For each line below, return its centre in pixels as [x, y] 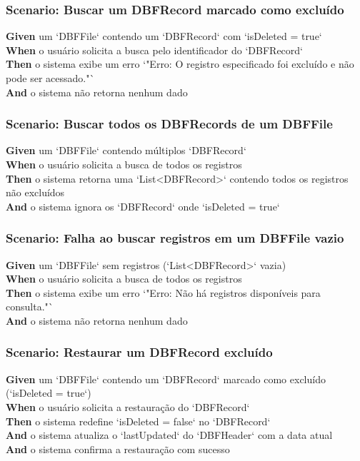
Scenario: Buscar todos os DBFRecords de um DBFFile [169, 124]
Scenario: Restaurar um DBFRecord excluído [139, 352]
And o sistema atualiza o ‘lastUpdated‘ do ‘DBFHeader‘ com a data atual [169, 435]
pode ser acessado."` [50, 78]
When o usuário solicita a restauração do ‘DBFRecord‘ [128, 406]
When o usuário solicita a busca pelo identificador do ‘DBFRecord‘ [155, 50]
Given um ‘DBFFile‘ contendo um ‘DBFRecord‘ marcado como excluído [166, 379]
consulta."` [30, 307]
